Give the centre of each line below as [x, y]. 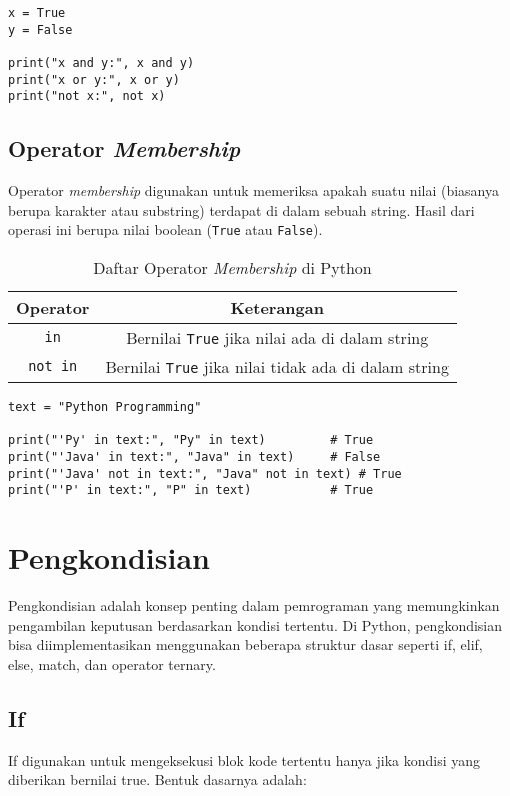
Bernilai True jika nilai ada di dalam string [277, 337]
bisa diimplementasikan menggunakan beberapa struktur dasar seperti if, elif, [245, 644]
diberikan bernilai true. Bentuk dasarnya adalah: [157, 779]
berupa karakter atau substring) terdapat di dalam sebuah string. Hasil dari [241, 209]
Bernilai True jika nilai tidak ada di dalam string [277, 366]
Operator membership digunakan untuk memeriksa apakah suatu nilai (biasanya [253, 190]
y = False [40, 29]
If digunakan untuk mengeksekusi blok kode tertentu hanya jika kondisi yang [244, 759]
